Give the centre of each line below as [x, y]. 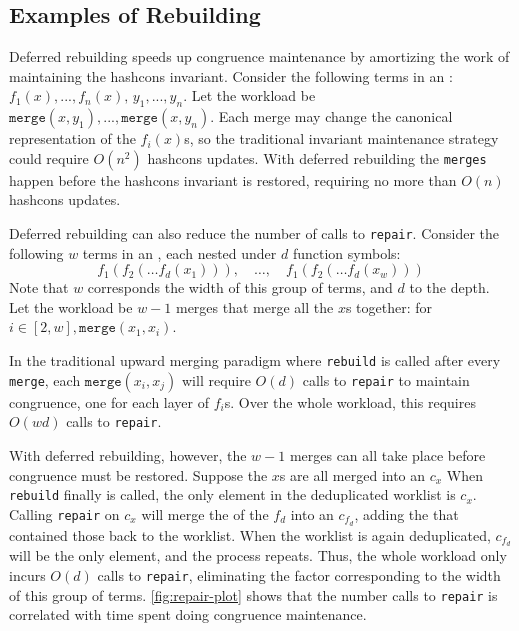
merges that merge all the [254, 306]
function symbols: [346, 252]
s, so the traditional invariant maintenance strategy [341, 138]
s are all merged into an [352, 474]
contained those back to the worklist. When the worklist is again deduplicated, [250, 534]
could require [49, 157]
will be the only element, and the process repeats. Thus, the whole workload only [258, 555]
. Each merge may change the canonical [331, 116]
